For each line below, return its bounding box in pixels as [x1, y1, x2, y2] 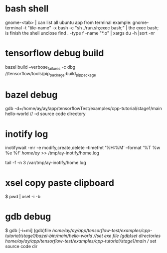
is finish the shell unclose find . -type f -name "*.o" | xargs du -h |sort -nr [5, 30, 156, 36]
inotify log [5, 128, 48, 139]
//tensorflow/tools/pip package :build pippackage [5, 70, 96, 78]
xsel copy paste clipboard [5, 177, 115, 188]
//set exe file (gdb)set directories [93, 233, 161, 239]
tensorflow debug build [5, 48, 104, 59]
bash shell [5, 3, 49, 14]
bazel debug [5, 89, 58, 100]
